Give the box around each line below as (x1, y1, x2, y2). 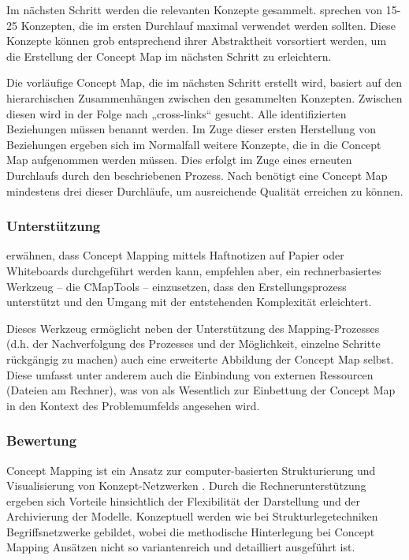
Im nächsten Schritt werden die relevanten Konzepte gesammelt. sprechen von (6, 2, 383, 17)
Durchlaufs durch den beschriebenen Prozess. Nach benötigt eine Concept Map (6, 166, 388, 183)
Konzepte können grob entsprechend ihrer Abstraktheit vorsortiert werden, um (6, 32, 387, 49)
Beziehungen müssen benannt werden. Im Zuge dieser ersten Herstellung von (6, 121, 376, 137)
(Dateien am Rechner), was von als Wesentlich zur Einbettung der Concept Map (6, 382, 396, 398)
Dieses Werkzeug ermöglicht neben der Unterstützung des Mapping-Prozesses (6, 319, 380, 336)
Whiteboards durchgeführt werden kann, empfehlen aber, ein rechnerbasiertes (6, 262, 381, 278)
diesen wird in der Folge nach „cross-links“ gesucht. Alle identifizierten (6, 105, 347, 121)
